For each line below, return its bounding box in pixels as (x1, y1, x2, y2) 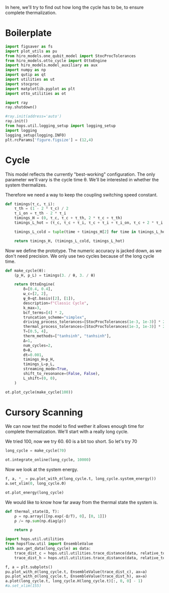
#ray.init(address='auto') (5, 114, 62, 119)
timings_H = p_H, (23, 357, 55, 362)
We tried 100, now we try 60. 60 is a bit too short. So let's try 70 (5, 438, 137, 444)
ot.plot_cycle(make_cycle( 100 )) (5, 389, 73, 394)
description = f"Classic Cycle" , (23, 301, 89, 306)
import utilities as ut (5, 77, 55, 82)
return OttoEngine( (14, 282, 55, 287)
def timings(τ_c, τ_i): (5, 202, 55, 207)
